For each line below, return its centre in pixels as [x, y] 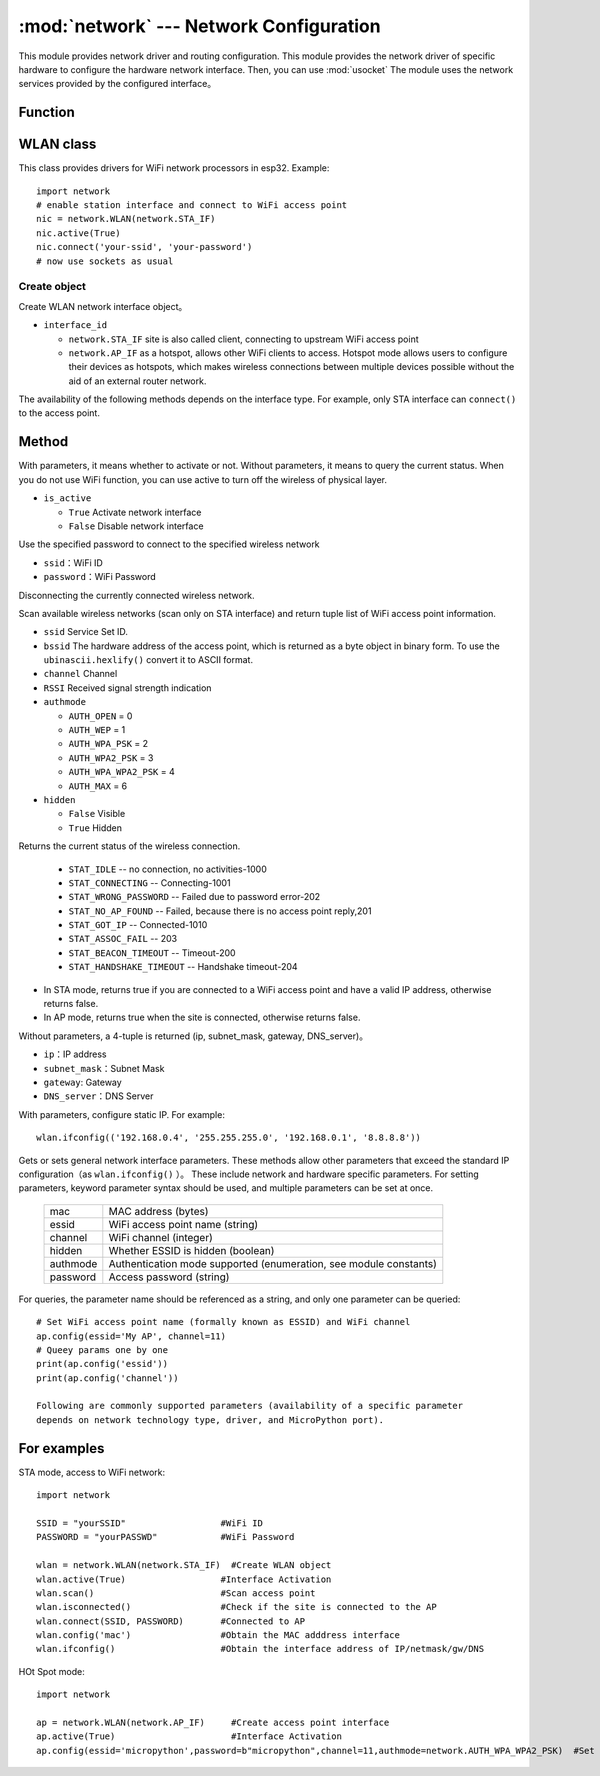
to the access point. [59, 413]
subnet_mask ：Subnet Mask [104, 1068]
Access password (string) [169, 1277]
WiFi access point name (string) [183, 1224]
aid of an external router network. [137, 381]
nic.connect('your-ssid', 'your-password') [144, 247]
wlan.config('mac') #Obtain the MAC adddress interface [218, 1635]
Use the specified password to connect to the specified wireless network [169, 544]
